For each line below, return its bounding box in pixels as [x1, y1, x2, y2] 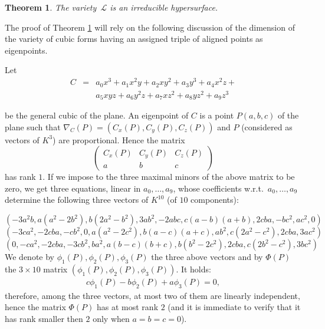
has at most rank [97, 301, 159, 313]
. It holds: [176, 262, 211, 275]
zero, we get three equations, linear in [5, 182, 141, 194]
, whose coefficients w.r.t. [173, 182, 264, 194]
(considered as [241, 120, 293, 133]
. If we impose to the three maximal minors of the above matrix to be [42, 170, 295, 183]
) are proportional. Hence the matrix [52, 133, 185, 146]
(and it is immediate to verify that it [168, 301, 301, 313]
